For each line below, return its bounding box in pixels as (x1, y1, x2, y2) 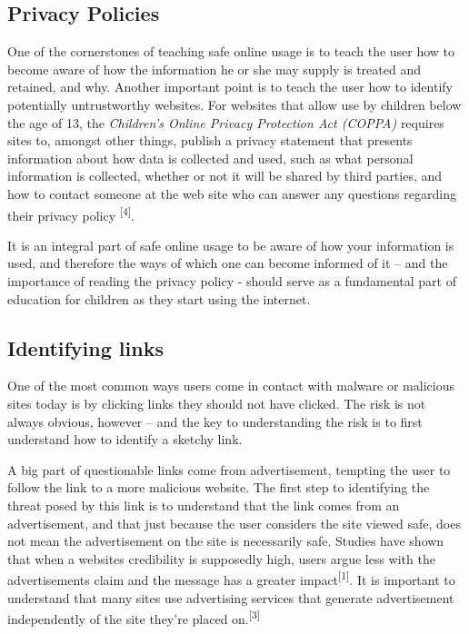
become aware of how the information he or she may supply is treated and (7, 59, 421, 78)
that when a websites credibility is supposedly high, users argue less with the (7, 549, 435, 568)
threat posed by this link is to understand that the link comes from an (7, 495, 400, 514)
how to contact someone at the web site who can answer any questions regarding (7, 183, 456, 203)
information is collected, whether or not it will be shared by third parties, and (7, 166, 443, 185)
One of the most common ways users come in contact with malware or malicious (7, 376, 454, 395)
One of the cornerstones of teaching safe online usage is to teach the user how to (7, 42, 455, 61)
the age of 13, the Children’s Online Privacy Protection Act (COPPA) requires (7, 113, 444, 132)
